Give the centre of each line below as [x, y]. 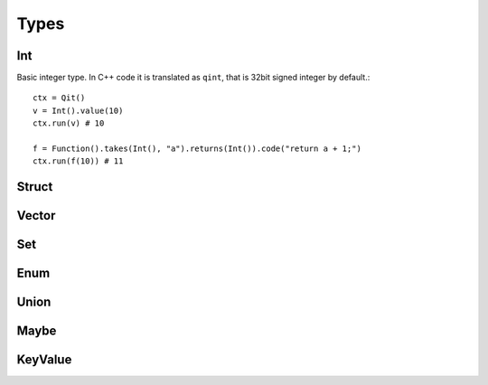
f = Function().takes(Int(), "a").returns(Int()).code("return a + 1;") [197, 149]
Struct [35, 187]
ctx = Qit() [59, 98]
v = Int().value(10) [78, 110]
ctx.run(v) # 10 [69, 123]
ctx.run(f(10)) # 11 [78, 161]
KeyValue [44, 360]
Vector [36, 216]
